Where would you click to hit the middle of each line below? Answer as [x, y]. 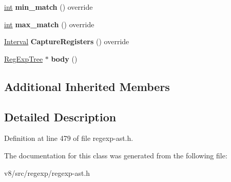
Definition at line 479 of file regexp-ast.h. [69, 138]
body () [64, 58]
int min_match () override [49, 7]
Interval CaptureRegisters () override [67, 41]
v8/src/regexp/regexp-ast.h [47, 172]
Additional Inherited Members [87, 86]
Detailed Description [60, 116]
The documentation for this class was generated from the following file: [116, 155]
